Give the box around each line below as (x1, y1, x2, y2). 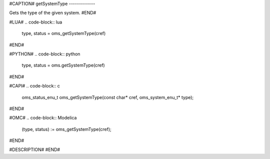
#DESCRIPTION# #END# (9, 146, 60, 152)
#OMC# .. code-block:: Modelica (9, 115, 77, 121)
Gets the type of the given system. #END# (9, 10, 96, 16)
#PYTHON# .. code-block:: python (9, 50, 80, 57)
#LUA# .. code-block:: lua (9, 19, 62, 25)
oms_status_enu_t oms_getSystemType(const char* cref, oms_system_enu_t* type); (21, 94, 194, 100)
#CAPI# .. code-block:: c (9, 83, 60, 89)
